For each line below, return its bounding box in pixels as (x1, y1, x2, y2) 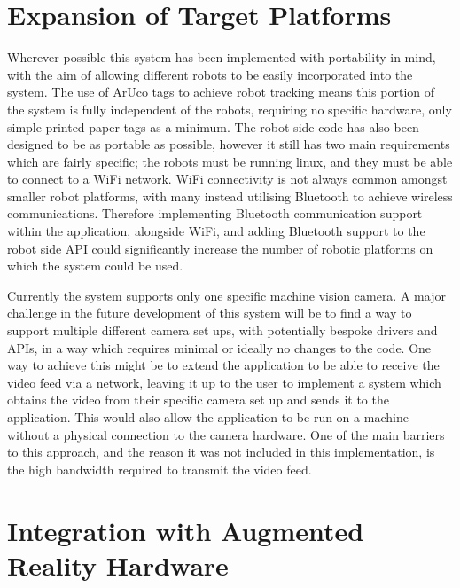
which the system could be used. (7, 256, 183, 275)
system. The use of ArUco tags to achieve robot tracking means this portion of (7, 82, 435, 101)
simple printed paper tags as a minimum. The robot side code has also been (7, 117, 419, 136)
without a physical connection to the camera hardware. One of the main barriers (7, 425, 445, 443)
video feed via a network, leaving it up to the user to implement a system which (7, 372, 441, 391)
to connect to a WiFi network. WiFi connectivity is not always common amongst (7, 169, 448, 188)
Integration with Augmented (7, 512, 364, 548)
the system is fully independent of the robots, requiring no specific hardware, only (7, 99, 452, 118)
